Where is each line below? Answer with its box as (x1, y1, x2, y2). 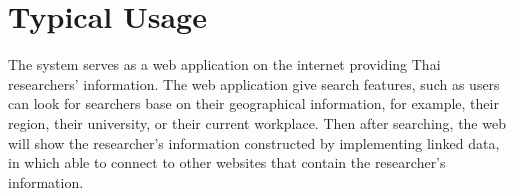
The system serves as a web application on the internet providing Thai (8, 54, 441, 75)
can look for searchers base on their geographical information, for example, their (8, 93, 499, 114)
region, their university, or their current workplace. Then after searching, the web (8, 112, 506, 133)
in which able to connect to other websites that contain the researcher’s (8, 152, 446, 173)
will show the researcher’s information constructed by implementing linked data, (8, 132, 500, 153)
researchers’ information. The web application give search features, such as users (8, 73, 500, 94)
